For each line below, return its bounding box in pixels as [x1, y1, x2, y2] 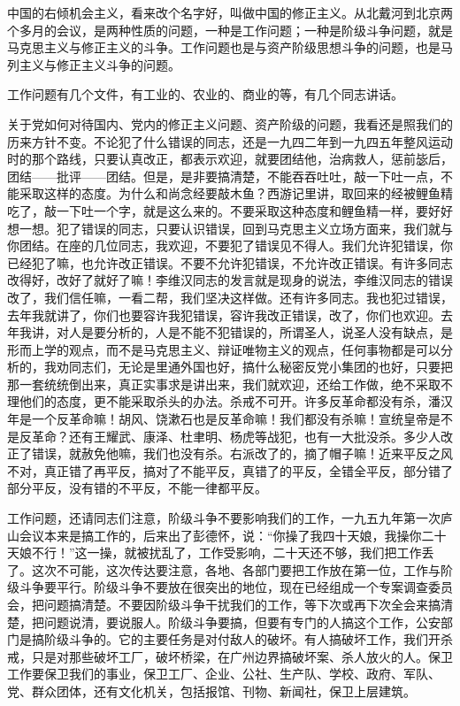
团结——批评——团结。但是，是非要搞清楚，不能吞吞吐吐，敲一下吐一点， [7, 166, 441, 185]
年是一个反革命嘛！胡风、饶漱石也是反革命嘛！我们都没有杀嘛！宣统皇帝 [7, 410, 428, 428]
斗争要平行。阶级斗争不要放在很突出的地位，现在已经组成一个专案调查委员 [19, 578, 453, 596]
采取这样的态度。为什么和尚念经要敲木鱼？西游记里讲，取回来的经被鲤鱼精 [19, 184, 453, 203]
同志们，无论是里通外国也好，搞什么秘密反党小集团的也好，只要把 [68, 357, 453, 376]
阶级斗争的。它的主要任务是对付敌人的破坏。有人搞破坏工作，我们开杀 [43, 630, 453, 648]
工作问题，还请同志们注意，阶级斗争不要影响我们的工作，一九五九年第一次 [7, 509, 441, 527]
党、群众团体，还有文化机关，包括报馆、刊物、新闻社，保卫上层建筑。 [7, 681, 416, 700]
